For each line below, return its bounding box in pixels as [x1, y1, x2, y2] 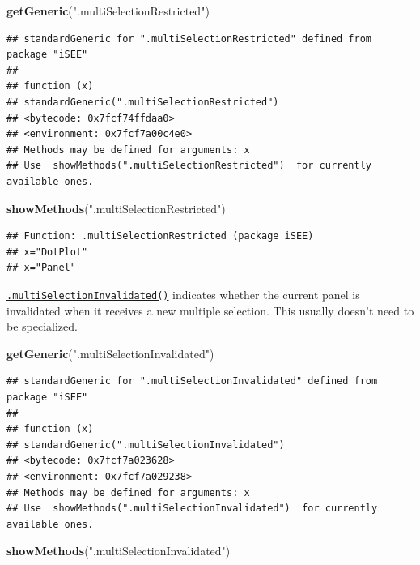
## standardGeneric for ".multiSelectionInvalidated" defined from [6, 375, 378, 387]
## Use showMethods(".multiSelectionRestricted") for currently [6, 160, 372, 172]
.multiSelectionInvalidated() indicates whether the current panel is [6, 285, 360, 302]
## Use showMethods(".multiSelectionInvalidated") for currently [6, 503, 378, 515]
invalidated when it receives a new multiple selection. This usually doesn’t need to [6, 302, 414, 319]
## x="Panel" [6, 262, 76, 274]
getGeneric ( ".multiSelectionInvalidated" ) [6, 345, 214, 362]
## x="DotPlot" [6, 246, 88, 258]
